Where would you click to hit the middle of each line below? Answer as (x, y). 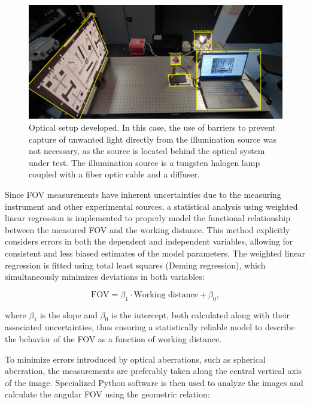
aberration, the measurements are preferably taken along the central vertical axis (153, 371)
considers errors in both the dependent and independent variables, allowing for (149, 241)
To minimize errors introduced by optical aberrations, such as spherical (135, 359)
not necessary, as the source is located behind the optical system (147, 151)
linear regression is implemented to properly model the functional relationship (148, 218)
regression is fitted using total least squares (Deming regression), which (135, 265)
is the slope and (69, 314)
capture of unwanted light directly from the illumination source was (153, 139)
